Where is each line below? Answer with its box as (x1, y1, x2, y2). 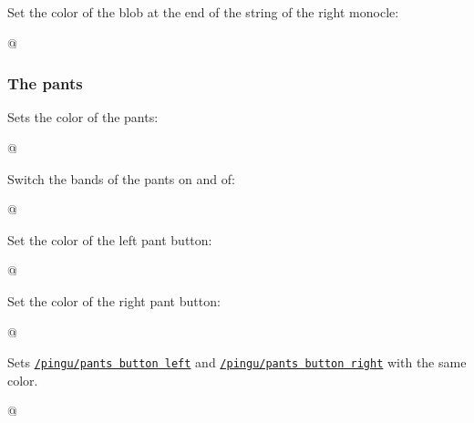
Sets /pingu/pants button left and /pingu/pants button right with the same (7, 353, 467, 372)
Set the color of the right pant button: (7, 291, 221, 310)
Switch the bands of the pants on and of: (7, 169, 235, 188)
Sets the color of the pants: (7, 108, 159, 127)
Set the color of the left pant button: (7, 230, 212, 249)
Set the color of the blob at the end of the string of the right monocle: (7, 3, 399, 21)
